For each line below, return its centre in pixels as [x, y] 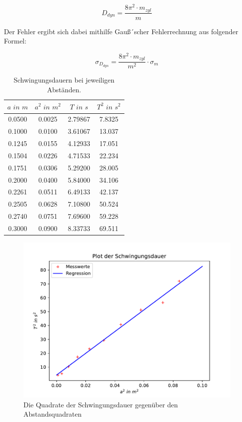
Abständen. [64, 89]
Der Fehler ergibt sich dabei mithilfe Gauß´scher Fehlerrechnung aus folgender [121, 31]
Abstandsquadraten [53, 414]
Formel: [15, 41]
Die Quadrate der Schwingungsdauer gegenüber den [101, 404]
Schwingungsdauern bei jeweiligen [64, 80]
